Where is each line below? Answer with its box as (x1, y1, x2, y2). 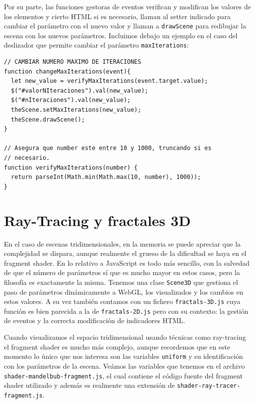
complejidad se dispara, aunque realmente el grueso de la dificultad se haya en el (4, 248, 247, 258)
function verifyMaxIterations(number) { (4, 164, 138, 171)
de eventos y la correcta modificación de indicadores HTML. (4, 315, 185, 326)
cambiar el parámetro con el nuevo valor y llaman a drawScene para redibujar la (4, 21, 246, 31)
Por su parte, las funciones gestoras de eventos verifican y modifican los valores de (4, 1, 251, 11)
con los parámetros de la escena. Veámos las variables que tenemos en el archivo (4, 360, 245, 371)
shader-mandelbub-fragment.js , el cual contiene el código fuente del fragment (4, 370, 243, 380)
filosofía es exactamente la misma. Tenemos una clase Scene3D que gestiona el (4, 277, 238, 287)
